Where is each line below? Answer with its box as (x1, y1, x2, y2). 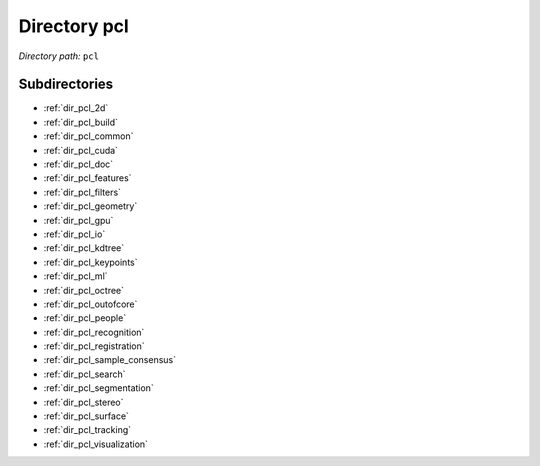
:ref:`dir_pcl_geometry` (43, 200, 138, 212)
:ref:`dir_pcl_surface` (43, 410, 130, 422)
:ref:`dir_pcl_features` (43, 172, 132, 184)
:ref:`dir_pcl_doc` (43, 158, 114, 170)
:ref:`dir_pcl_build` (43, 116, 119, 128)
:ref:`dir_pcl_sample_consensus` (43, 354, 177, 366)
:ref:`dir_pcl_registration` (43, 340, 145, 352)
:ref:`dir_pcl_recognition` (43, 326, 145, 338)
